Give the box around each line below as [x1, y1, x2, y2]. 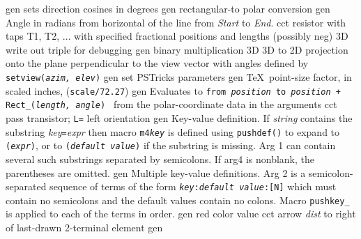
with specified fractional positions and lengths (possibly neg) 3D [74, 29, 348, 43]
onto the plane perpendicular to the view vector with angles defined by [6, 56, 309, 70]
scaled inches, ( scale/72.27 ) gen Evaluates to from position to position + [6, 83, 341, 98]
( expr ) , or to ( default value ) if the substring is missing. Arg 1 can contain [6, 138, 336, 153]
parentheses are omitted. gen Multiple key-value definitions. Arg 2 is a [6, 165, 306, 180]
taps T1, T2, [6, 29, 60, 43]
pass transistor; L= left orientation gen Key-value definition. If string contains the [6, 110, 353, 125]
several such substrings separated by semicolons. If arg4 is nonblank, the [6, 151, 315, 166]
